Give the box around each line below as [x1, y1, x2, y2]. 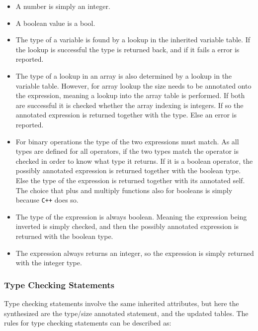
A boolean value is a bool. [15, 17, 95, 28]
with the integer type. [15, 257, 82, 268]
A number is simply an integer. [15, 1, 110, 11]
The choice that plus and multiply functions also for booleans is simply [15, 185, 233, 195]
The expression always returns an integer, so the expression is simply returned [15, 247, 254, 258]
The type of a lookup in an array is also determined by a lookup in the [15, 70, 232, 81]
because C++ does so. [15, 195, 79, 205]
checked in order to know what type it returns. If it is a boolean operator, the [15, 155, 253, 166]
